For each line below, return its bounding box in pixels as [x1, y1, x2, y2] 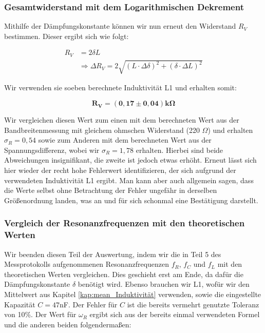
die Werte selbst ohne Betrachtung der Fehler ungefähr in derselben [4, 185, 217, 195]
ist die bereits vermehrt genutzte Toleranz [127, 299, 259, 309]
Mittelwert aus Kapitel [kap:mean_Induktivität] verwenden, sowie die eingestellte [4, 288, 261, 299]
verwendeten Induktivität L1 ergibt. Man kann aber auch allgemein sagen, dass [4, 174, 254, 185]
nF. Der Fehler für [60, 299, 118, 309]
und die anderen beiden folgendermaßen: [4, 319, 131, 329]
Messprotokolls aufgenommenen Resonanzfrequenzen [4, 259, 169, 269]
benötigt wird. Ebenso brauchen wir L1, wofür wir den [78, 279, 250, 289]
